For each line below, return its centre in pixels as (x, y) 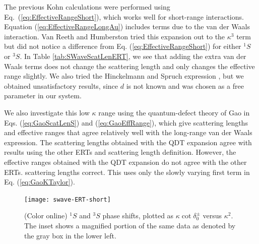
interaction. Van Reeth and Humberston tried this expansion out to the (115, 36)
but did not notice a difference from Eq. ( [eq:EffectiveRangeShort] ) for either (123, 46)
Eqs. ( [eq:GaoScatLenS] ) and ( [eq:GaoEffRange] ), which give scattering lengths (126, 122)
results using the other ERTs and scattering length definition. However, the (120, 152)
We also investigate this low (47, 112)
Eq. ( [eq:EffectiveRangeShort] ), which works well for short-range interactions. (124, 16)
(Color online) (46, 216)
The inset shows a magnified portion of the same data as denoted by (130, 225)
